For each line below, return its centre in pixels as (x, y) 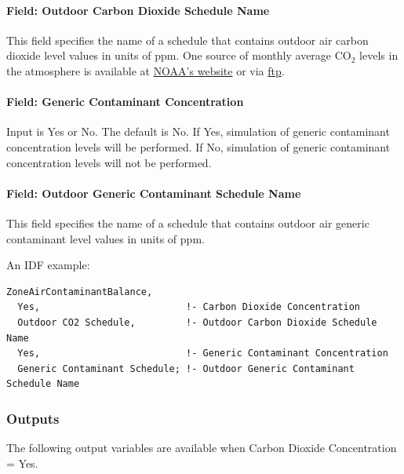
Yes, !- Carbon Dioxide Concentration (189, 307)
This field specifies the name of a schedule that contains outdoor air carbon (187, 40)
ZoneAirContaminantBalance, (80, 292)
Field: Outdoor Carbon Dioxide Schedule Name (138, 10)
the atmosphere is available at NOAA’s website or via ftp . (146, 70)
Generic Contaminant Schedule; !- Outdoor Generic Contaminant (186, 368)
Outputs (33, 418)
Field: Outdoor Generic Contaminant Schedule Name (154, 193)
